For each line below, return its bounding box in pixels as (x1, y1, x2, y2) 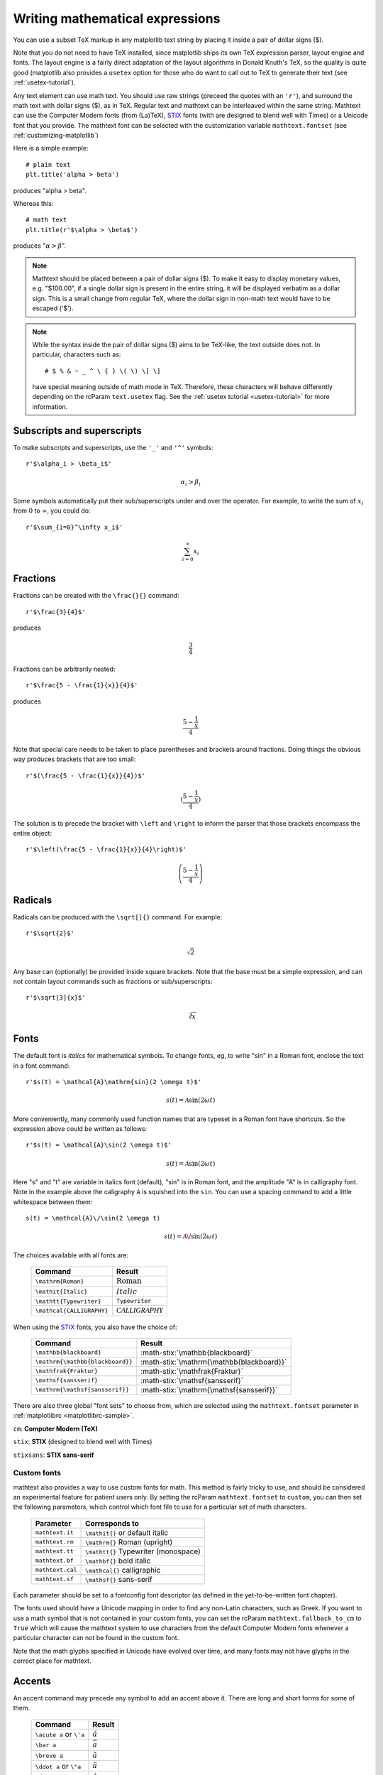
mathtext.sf (35, 1575, 74, 1583)
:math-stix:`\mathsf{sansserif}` (140, 1375, 244, 1385)
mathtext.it (35, 1529, 74, 1536)
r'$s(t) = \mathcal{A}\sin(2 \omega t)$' (26, 1141, 172, 1149)
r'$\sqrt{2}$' (26, 929, 74, 937)
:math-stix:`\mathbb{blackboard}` (140, 1348, 253, 1358)
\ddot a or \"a (35, 1761, 82, 1771)
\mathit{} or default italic (85, 1527, 169, 1537)
